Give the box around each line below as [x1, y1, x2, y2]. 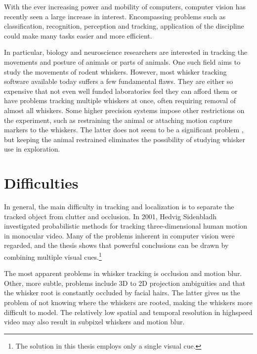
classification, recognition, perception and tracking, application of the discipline [4, 21, 244, 31]
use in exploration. [4, 144, 60, 154]
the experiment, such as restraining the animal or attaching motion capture [4, 115, 233, 125]
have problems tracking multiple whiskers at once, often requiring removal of [4, 95, 236, 106]
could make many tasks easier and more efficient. [4, 30, 152, 40]
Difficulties [4, 173, 79, 193]
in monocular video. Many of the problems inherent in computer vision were [4, 230, 235, 240]
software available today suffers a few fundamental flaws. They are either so [4, 76, 233, 86]
